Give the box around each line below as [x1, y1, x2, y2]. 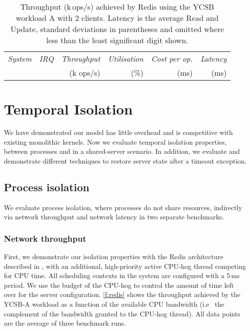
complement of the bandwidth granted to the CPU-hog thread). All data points [4, 308, 240, 318]
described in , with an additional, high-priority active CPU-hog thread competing [4, 261, 246, 271]
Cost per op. [151, 53, 193, 64]
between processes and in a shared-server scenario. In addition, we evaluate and [4, 146, 240, 156]
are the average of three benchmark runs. [4, 318, 126, 328]
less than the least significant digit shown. [46, 34, 188, 46]
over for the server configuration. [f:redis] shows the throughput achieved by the [4, 289, 240, 299]
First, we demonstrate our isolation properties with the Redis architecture [4, 251, 223, 262]
